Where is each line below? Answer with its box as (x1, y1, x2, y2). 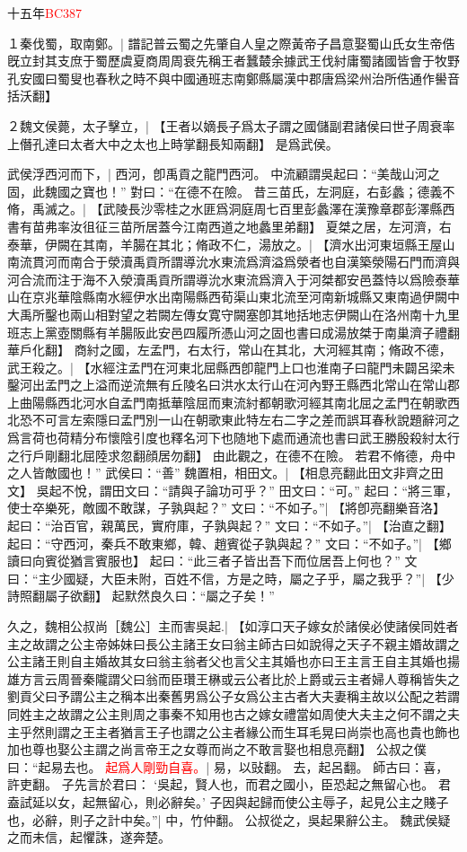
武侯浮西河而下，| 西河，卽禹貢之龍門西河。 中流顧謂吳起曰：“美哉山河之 (7, 164, 440, 183)
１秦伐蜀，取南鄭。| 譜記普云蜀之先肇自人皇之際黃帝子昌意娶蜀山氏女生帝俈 (7, 33, 455, 52)
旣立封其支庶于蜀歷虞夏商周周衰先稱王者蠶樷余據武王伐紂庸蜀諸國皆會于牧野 (7, 51, 460, 70)
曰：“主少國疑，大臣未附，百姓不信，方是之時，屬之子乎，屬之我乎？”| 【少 (7, 568, 454, 587)
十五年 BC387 (7, 4, 83, 22)
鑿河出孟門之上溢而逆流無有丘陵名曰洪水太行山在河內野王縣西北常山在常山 (7, 375, 447, 394)
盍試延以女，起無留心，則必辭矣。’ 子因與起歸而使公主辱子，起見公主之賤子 (7, 792, 449, 811)
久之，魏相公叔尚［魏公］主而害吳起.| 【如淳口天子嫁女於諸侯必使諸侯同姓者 (7, 617, 459, 635)
